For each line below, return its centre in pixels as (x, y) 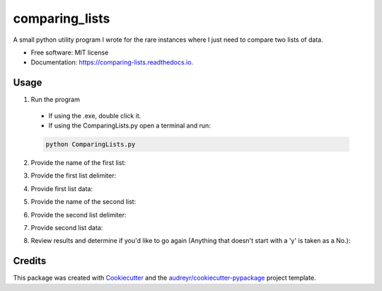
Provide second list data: (67, 227)
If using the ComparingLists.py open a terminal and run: (130, 126)
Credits (30, 261)
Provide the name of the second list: (83, 202)
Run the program (56, 100)
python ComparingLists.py (91, 144)
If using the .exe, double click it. (95, 115)
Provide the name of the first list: (79, 162)
